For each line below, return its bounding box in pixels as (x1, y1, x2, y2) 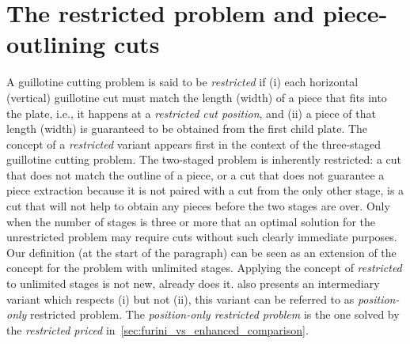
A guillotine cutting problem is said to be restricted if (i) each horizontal (6, 74, 359, 90)
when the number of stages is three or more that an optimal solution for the (6, 213, 375, 229)
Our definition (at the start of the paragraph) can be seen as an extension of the (6, 244, 397, 260)
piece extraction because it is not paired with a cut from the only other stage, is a (6, 182, 404, 198)
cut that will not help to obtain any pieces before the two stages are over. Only (6, 198, 390, 214)
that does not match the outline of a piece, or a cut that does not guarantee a (6, 166, 385, 183)
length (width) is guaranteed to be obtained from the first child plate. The (6, 120, 368, 137)
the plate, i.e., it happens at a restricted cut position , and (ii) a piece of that (6, 104, 376, 121)
